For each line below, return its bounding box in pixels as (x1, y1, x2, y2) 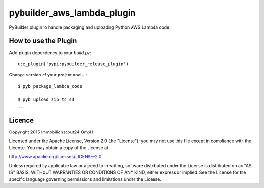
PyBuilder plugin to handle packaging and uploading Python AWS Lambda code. (9, 24, 171, 30)
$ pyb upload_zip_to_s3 (18, 97, 75, 102)
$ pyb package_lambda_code (18, 83, 83, 89)
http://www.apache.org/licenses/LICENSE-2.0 (9, 153, 102, 159)
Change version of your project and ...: (9, 72, 87, 78)
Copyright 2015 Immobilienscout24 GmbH (9, 129, 94, 135)
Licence (9, 116, 34, 124)
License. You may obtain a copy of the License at (9, 145, 109, 150)
